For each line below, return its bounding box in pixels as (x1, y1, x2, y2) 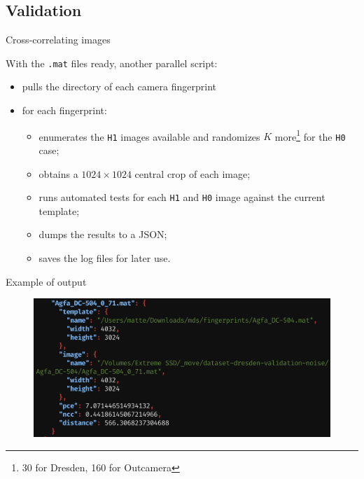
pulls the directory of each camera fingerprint (22, 79, 216, 94)
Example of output (6, 274, 87, 289)
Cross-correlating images (6, 32, 111, 47)
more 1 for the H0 (274, 127, 346, 144)
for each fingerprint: (22, 103, 107, 118)
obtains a (38, 166, 78, 181)
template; (38, 203, 80, 218)
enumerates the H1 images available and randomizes (38, 129, 260, 144)
